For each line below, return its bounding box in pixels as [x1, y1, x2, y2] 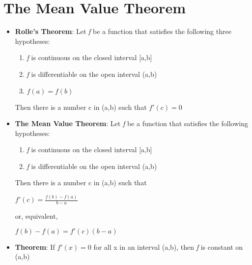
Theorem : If [15, 241, 55, 252]
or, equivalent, [15, 211, 58, 221]
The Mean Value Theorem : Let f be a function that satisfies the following [15, 118, 248, 129]
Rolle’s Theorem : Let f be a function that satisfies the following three [15, 26, 231, 36]
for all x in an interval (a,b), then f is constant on [93, 241, 243, 252]
